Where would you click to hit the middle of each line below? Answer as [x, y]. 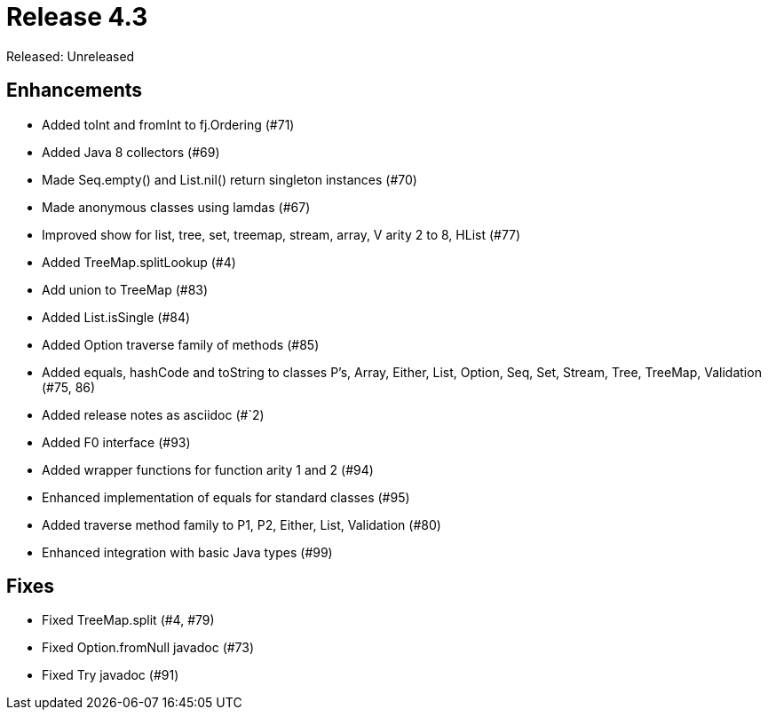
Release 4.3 [77, 17]
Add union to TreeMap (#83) [125, 289]
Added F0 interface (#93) [116, 442]
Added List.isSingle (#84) [116, 317]
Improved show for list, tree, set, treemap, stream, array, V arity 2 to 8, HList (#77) [281, 234]
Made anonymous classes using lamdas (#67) [176, 207]
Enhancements [75, 91]
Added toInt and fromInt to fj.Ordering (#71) [168, 124]
